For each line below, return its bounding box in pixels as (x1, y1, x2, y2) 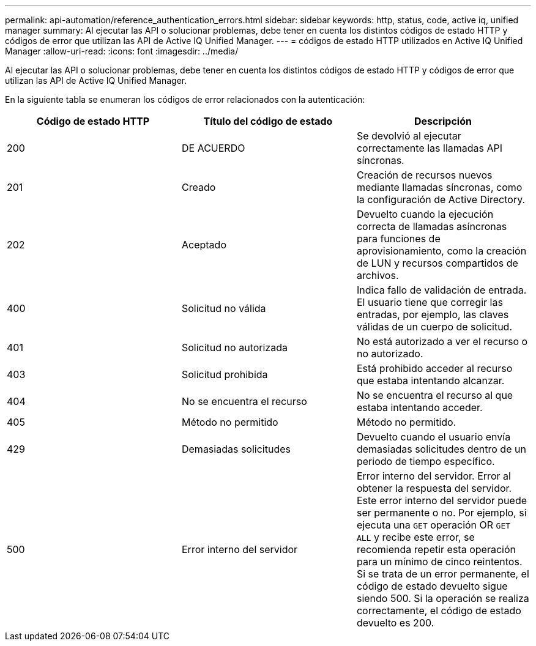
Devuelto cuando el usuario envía (356, 431, 511, 443)
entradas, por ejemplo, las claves (356, 308, 509, 321)
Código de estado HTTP (36, 115, 150, 127)
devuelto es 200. (356, 617, 434, 629)
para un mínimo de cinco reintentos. (356, 555, 523, 568)
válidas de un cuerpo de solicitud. (356, 321, 513, 333)
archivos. (356, 269, 399, 281)
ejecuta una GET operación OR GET (356, 519, 511, 531)
